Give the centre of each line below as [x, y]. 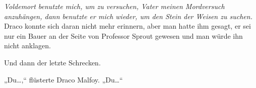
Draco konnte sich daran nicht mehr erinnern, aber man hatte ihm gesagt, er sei [127, 26]
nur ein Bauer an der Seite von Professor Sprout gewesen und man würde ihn [123, 35]
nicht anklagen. [27, 46]
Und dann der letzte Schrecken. [52, 62]
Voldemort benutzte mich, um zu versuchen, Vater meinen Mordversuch [114, 6]
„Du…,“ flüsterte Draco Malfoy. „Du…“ [63, 79]
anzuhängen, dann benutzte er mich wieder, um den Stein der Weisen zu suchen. [128, 16]
